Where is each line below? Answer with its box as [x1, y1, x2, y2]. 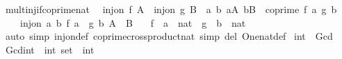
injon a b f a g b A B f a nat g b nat [19, 15, 246, 29]
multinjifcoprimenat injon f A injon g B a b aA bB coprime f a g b [5, 2, 337, 16]
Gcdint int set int [5, 42, 95, 56]
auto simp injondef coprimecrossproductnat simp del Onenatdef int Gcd [5, 29, 333, 43]
